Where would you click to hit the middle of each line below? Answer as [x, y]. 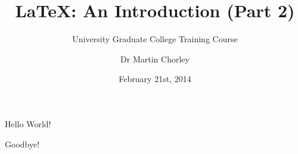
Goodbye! [22, 144]
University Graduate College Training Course [155, 39]
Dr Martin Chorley [155, 59]
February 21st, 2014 [155, 79]
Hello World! [28, 123]
